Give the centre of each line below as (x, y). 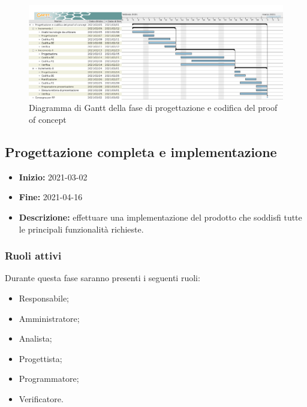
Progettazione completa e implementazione (141, 151)
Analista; (35, 338)
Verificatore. (41, 398)
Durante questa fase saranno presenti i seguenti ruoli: (103, 278)
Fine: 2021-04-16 (51, 197)
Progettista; (40, 358)
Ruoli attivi (33, 256)
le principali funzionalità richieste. (81, 229)
